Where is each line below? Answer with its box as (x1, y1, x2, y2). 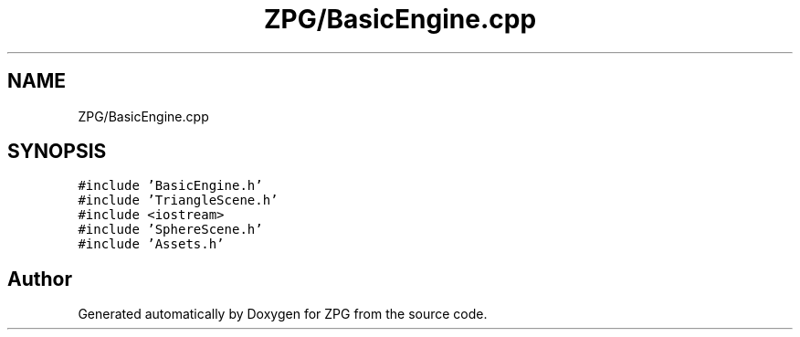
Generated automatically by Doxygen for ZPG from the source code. (78, 306, 488, 322)
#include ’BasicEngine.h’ (78, 178, 263, 194)
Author (7, 267, 72, 290)
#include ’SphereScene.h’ (78, 222, 263, 237)
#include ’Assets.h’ (78, 237, 225, 252)
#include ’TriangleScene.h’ (78, 193, 279, 208)
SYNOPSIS (7, 140, 107, 163)
